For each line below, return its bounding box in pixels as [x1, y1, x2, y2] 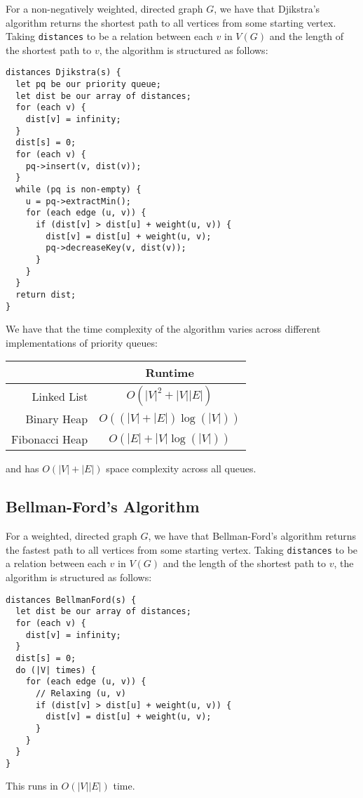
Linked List [32, 387, 88, 404]
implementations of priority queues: [6, 335, 158, 350]
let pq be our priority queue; [15, 79, 161, 90]
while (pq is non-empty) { [15, 185, 142, 194]
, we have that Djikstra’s [214, 1, 320, 15]
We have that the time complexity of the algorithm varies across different [6, 321, 321, 336]
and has [6, 461, 39, 476]
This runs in [6, 778, 58, 793]
